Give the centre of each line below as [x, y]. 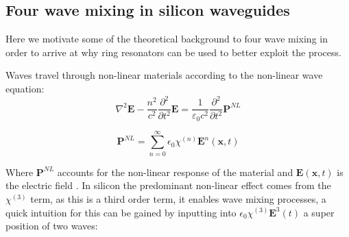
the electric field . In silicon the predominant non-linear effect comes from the [168, 185]
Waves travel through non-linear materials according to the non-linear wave [164, 75]
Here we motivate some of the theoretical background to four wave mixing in [167, 39]
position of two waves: [52, 226]
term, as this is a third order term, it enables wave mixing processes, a [178, 198]
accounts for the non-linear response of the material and [175, 172]
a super [319, 212]
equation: [25, 88]
